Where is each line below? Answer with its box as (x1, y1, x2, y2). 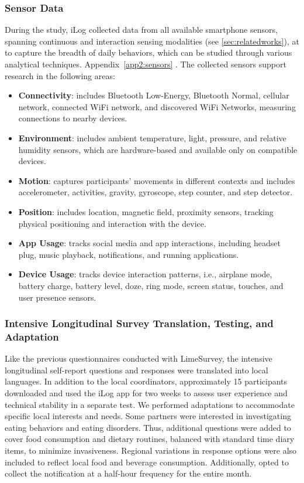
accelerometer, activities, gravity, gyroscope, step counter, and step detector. (18, 186, 293, 198)
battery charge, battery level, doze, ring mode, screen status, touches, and (18, 279, 284, 291)
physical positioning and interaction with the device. (18, 217, 206, 229)
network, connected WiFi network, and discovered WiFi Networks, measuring (18, 100, 296, 113)
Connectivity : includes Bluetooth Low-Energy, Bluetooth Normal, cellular (18, 89, 289, 101)
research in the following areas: (5, 69, 115, 81)
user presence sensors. (18, 291, 96, 303)
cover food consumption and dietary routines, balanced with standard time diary (5, 433, 295, 445)
